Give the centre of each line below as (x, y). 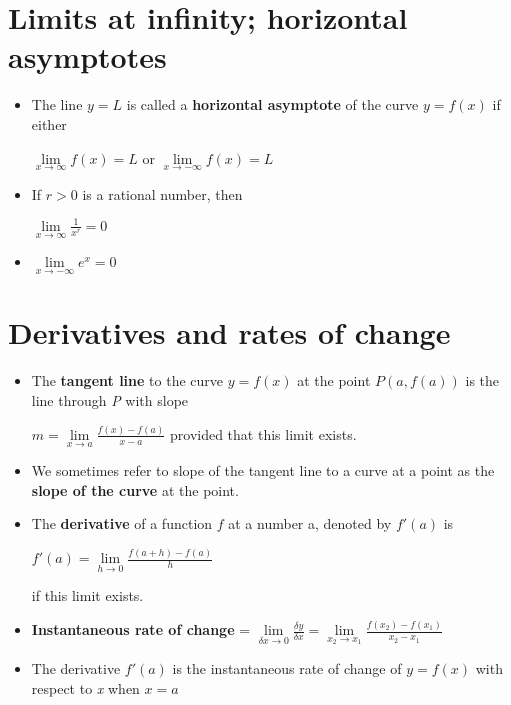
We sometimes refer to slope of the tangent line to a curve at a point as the (263, 470)
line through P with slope (110, 399)
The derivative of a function (122, 523)
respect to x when (85, 687)
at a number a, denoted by (310, 523)
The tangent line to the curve (127, 380)
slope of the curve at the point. (135, 489)
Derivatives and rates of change (229, 332)
